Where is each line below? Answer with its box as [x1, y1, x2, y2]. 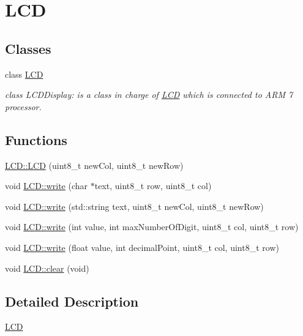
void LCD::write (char [5, 179, 88, 192]
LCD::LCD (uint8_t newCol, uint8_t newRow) [5, 159, 184, 171]
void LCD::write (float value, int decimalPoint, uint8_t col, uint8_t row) [5, 241, 279, 253]
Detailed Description [5, 291, 139, 310]
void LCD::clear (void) [5, 261, 89, 274]
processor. [5, 100, 42, 113]
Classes [5, 39, 51, 58]
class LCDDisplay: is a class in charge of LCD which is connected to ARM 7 [5, 88, 293, 101]
